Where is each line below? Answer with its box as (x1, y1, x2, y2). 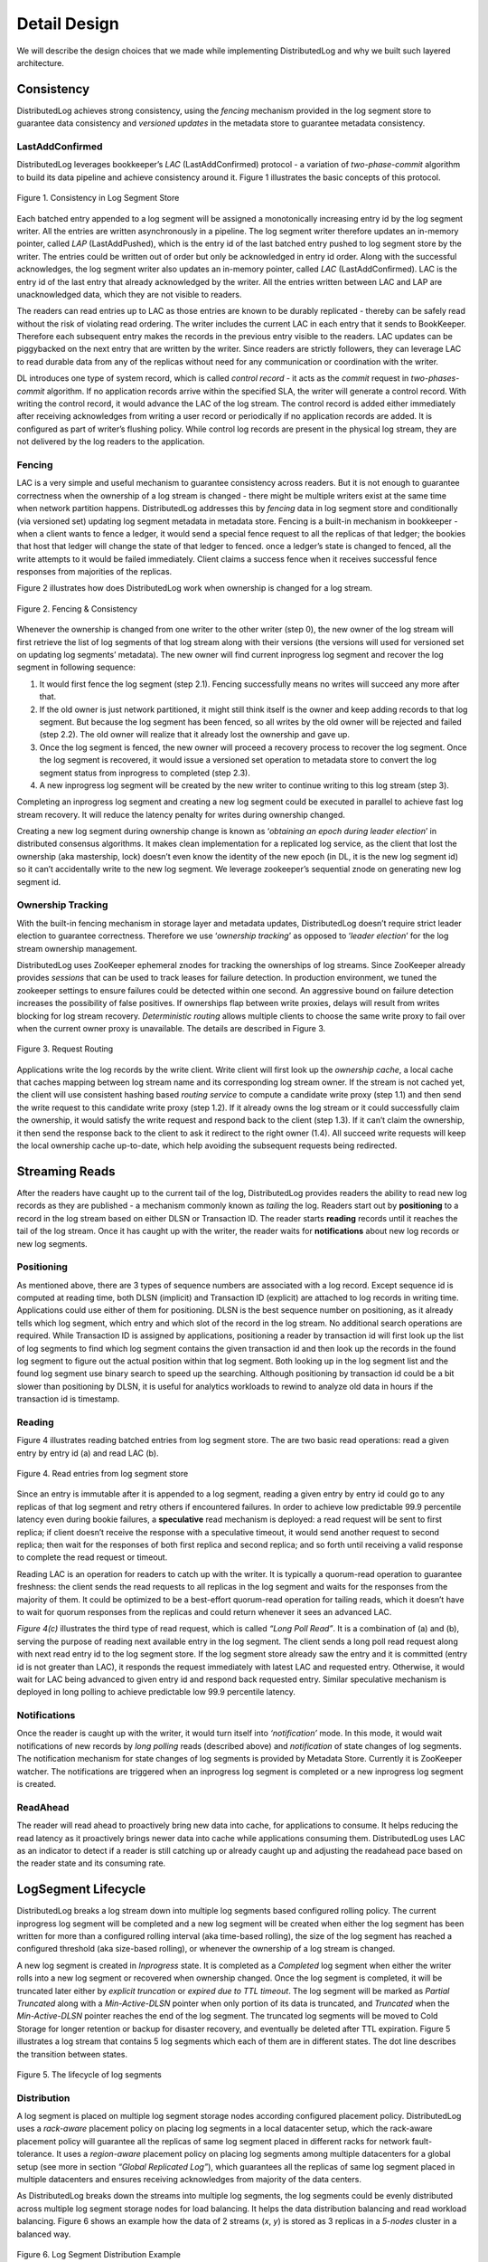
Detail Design (16, 14, 119, 33)
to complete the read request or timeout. (16, 1552, 168, 1563)
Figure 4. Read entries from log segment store (16, 1468, 189, 1479)
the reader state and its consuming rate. (16, 1858, 166, 1868)
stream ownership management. (16, 943, 137, 954)
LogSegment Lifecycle (16, 1882, 146, 1897)
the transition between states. (16, 2048, 128, 2059)
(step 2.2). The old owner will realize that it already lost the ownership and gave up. (39, 729, 350, 740)
